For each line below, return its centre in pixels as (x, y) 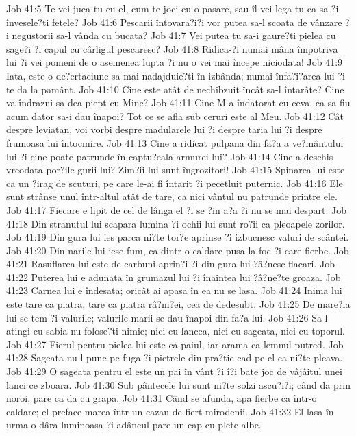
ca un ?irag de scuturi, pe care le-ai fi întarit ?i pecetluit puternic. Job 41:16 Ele (175, 183)
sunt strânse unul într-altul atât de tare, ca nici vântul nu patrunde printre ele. (172, 196)
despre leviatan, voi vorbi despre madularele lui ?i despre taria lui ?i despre (164, 129)
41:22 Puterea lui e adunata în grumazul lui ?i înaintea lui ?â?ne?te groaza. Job (174, 277)
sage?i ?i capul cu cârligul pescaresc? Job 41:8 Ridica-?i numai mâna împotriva (172, 48)
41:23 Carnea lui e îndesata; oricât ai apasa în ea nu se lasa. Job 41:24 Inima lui (174, 290)
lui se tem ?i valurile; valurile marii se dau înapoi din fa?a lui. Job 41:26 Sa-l (167, 317)
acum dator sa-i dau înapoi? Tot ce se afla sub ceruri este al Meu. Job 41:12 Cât (175, 116)
